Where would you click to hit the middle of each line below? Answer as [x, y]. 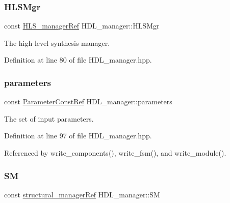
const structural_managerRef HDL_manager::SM [82, 194]
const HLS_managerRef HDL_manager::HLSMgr [82, 26]
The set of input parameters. [49, 118]
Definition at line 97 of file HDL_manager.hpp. [78, 136]
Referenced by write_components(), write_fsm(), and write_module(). [115, 153]
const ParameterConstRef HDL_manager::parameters [88, 101]
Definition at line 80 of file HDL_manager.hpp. [78, 60]
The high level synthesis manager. [57, 42]
